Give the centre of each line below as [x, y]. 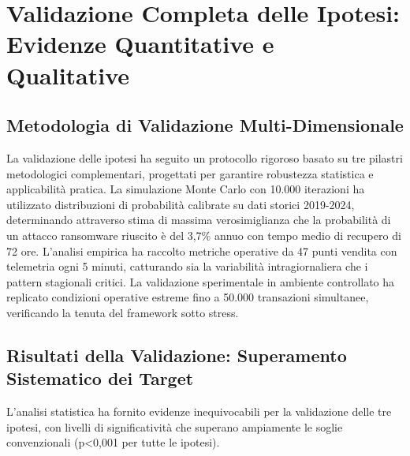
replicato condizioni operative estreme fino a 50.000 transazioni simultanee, [188, 297]
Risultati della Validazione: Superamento [177, 355]
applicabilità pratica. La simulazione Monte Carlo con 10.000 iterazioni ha [186, 189]
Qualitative [68, 75]
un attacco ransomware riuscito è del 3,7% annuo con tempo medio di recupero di [204, 235]
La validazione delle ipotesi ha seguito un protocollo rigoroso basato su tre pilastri [205, 157]
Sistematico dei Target [100, 378]
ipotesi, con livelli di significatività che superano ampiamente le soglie [175, 426]
